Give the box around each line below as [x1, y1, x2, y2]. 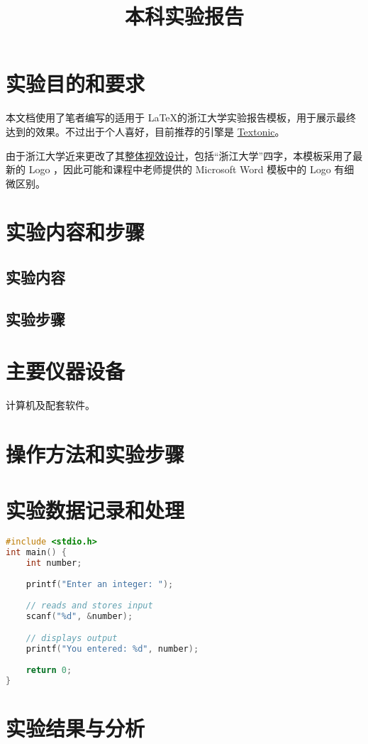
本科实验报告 [124, 1, 244, 31]
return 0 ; [26, 664, 72, 675]
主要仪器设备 [6, 356, 126, 385]
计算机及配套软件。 [6, 398, 95, 412]
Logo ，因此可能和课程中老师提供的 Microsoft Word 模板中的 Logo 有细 [28, 162, 355, 177]
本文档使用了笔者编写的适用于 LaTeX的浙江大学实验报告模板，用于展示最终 [6, 110, 357, 125]
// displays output [26, 633, 118, 644]
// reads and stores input [26, 600, 153, 611]
